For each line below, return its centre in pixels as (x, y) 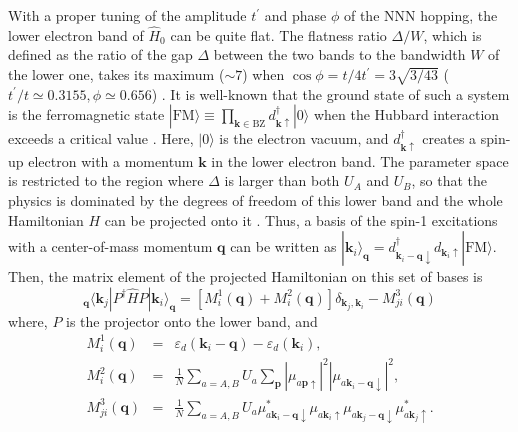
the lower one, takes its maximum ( (116, 74)
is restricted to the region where (106, 180)
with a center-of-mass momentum (110, 246)
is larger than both (282, 180)
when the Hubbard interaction (406, 114)
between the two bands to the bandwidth (339, 54)
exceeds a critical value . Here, (101, 138)
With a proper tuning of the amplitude (127, 15)
